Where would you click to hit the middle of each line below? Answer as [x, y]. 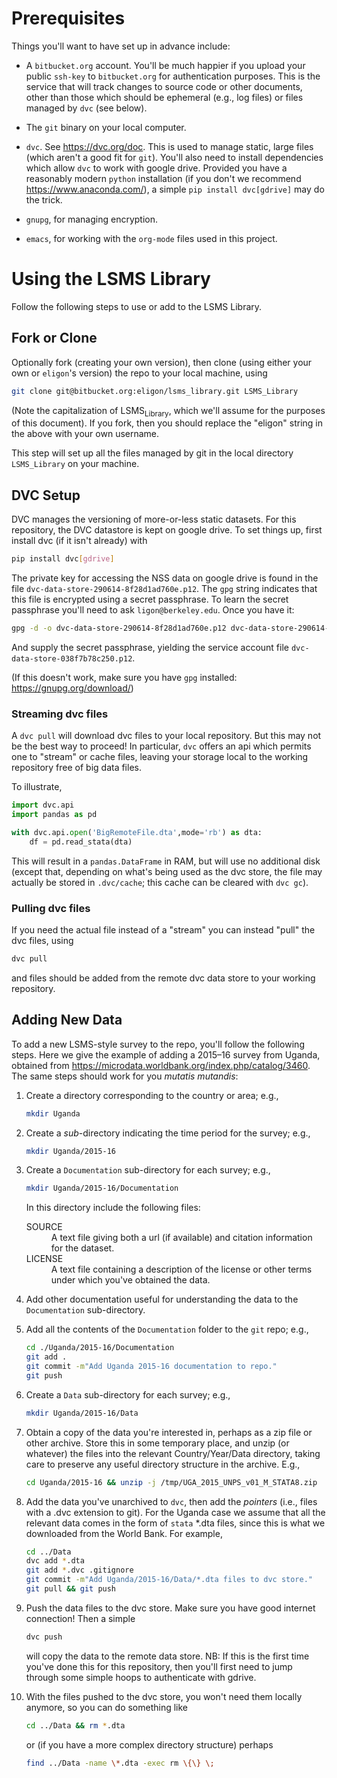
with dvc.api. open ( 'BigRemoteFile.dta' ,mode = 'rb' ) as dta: [137, 832]
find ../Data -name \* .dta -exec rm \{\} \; [120, 1763]
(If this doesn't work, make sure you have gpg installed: [124, 677]
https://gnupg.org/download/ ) [72, 688]
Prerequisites [68, 18]
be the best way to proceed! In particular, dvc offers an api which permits [161, 746]
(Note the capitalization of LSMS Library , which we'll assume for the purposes [168, 411]
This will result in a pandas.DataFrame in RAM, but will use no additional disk [166, 861]
